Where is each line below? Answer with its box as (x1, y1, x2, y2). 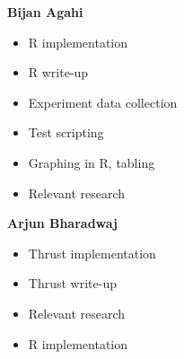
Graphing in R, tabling (28, 153, 155, 171)
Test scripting (28, 123, 104, 142)
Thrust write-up (28, 274, 117, 293)
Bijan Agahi (7, 3, 83, 21)
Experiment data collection (28, 92, 178, 111)
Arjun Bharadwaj (7, 214, 118, 232)
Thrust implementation (28, 243, 156, 262)
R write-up (28, 63, 89, 82)
